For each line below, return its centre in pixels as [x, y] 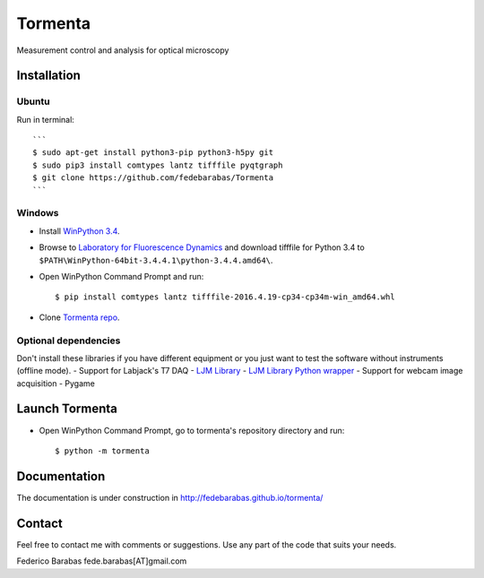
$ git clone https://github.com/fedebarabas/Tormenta [153, 178]
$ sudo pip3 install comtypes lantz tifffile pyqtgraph [158, 165]
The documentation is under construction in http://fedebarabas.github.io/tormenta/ [170, 497]
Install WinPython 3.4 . [79, 231]
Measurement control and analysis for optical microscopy [123, 50]
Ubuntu [33, 101]
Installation [48, 76]
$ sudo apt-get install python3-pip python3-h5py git [153, 153]
